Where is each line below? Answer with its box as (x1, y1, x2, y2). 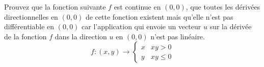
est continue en (114, 2, 161, 12)
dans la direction (55, 31, 107, 41)
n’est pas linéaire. (150, 31, 205, 41)
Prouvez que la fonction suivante (4, 2, 106, 12)
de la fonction (4, 31, 47, 41)
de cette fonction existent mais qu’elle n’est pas (85, 11, 233, 22)
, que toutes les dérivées (186, 2, 260, 12)
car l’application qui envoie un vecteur (82, 21, 201, 32)
